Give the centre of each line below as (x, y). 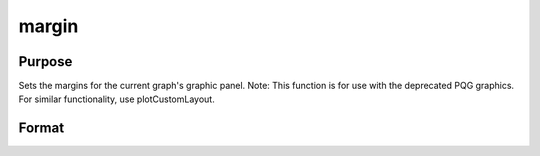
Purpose (45, 61)
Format (41, 128)
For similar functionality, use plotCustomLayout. (116, 99)
